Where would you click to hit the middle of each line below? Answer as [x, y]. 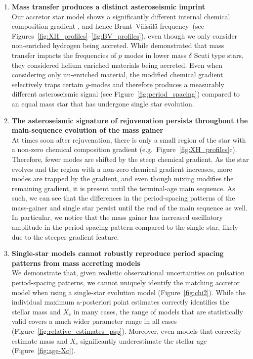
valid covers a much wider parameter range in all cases [94, 321]
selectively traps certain [47, 84]
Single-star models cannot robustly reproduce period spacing [118, 253]
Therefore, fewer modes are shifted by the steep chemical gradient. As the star [130, 159]
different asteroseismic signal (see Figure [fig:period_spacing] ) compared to [126, 94]
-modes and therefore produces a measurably [156, 84]
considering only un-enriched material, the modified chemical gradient [117, 75]
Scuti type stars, [219, 55]
